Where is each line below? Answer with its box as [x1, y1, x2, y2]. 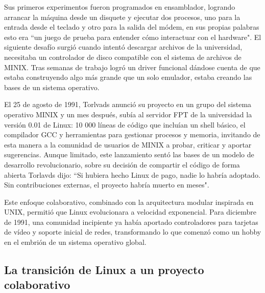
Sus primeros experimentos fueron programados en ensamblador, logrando [4, 2, 235, 12]
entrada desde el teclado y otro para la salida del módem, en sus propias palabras [4, 22, 259, 32]
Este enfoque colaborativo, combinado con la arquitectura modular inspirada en [4, 196, 254, 207]
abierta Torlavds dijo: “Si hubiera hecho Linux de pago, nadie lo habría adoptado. [4, 169, 260, 180]
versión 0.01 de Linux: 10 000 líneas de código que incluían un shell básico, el [4, 119, 246, 130]
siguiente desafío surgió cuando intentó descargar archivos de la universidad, [4, 41, 243, 52]
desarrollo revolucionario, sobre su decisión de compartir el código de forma [4, 159, 240, 170]
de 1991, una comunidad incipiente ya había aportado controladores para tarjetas [4, 216, 258, 227]
